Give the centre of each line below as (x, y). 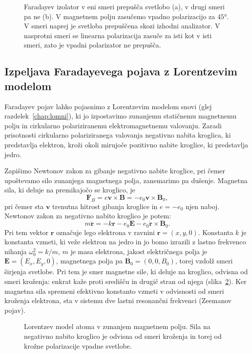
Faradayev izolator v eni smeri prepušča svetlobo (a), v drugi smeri (125, 6)
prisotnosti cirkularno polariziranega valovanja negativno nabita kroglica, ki (118, 135)
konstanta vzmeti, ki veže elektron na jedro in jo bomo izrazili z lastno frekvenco (125, 242)
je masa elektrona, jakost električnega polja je (139, 251)
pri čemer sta (24, 206)
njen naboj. (203, 206)
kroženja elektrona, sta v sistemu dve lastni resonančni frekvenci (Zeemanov (118, 300)
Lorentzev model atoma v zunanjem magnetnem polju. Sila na (117, 326)
